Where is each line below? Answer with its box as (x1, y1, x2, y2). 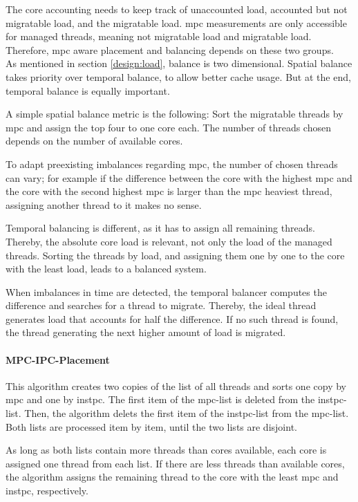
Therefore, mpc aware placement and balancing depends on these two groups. (6, 42, 334, 57)
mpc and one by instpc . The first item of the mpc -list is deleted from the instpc (6, 392, 343, 407)
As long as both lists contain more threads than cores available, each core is (6, 443, 327, 457)
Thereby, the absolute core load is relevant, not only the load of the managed (6, 234, 332, 248)
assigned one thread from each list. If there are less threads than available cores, (6, 456, 345, 470)
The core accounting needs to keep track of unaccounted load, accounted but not (6, 2, 348, 16)
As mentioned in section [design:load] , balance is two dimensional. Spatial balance (6, 56, 352, 71)
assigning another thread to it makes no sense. (6, 197, 202, 212)
